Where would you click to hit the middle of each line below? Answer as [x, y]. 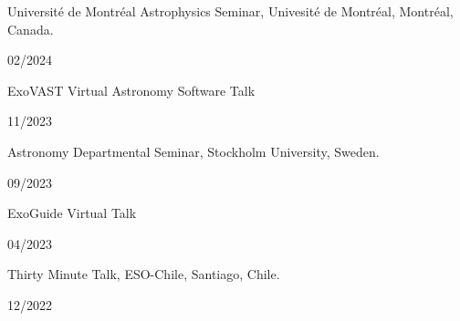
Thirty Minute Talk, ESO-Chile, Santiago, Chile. [144, 274]
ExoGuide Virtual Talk [72, 213]
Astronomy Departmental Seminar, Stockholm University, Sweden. [193, 151]
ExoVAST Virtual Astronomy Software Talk [131, 90]
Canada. [31, 29]
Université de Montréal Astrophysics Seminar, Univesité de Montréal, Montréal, [230, 11]
